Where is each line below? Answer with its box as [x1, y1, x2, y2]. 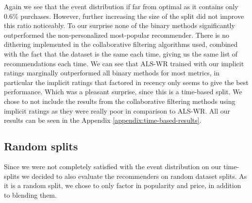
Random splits [4, 139, 78, 154]
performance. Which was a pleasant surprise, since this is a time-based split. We [4, 87, 242, 97]
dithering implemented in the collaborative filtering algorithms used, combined [4, 39, 238, 49]
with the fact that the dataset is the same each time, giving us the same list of [4, 48, 238, 58]
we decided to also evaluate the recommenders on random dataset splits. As [21, 171, 247, 181]
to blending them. [4, 189, 57, 200]
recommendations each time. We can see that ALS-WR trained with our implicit [4, 58, 244, 68]
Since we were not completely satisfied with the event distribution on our [4, 161, 221, 171]
